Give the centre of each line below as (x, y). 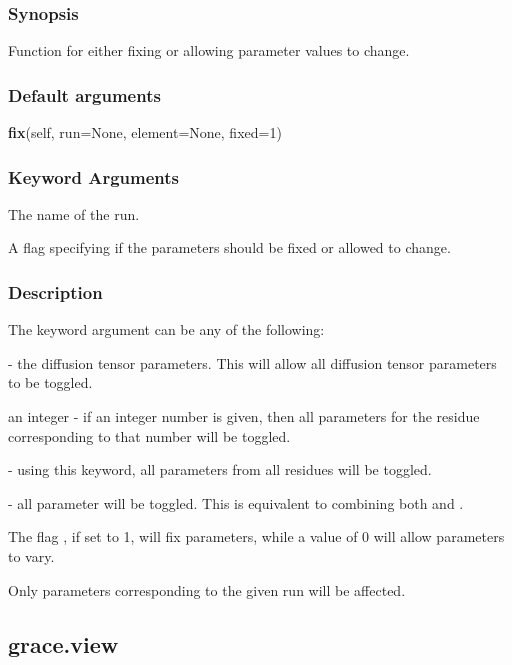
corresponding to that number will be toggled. (149, 435)
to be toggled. (50, 382)
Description (55, 291)
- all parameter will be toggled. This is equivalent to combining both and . (236, 502)
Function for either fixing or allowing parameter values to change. (209, 50)
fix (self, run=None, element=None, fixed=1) (145, 132)
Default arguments (84, 94)
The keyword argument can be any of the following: (166, 329)
